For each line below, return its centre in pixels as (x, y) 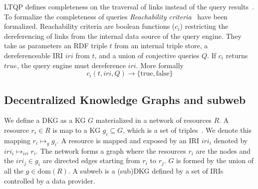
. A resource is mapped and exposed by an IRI (128, 140)
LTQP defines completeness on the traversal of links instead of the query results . (129, 6)
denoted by (231, 140)
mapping (17, 140)
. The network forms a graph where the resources (111, 150)
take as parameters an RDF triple (56, 46)
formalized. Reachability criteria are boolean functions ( (90, 26)
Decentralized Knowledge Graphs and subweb (125, 99)
